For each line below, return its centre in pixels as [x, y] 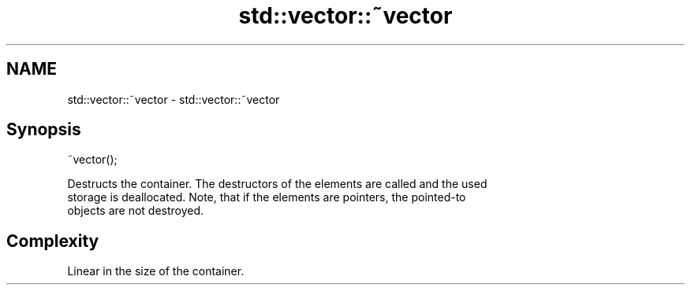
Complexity [53, 241]
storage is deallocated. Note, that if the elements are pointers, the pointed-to [267, 197]
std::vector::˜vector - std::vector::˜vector [174, 99]
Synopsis [44, 130]
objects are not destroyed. [136, 211]
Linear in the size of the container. [156, 271]
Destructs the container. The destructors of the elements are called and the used [277, 184]
